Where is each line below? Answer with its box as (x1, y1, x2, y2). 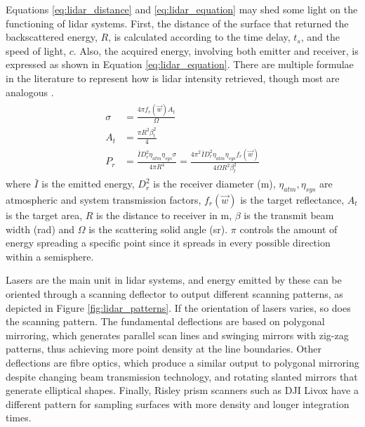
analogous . (6, 84, 54, 99)
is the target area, (6, 208, 83, 223)
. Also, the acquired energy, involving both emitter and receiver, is (73, 43, 359, 58)
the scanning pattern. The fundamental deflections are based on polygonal (6, 314, 325, 329)
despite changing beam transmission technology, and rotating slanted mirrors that (6, 369, 358, 383)
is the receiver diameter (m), (153, 176, 276, 191)
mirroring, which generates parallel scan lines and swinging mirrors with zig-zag (6, 327, 349, 342)
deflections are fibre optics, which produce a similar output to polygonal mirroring (6, 355, 359, 369)
